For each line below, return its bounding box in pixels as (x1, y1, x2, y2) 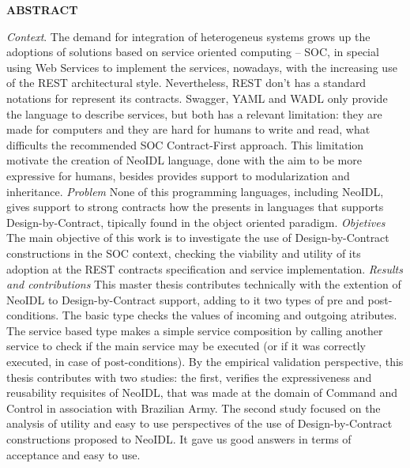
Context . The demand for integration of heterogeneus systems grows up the (6, 28, 371, 44)
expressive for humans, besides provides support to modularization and (6, 167, 350, 183)
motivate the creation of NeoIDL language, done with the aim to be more (6, 152, 362, 168)
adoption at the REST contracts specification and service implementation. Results (6, 260, 403, 277)
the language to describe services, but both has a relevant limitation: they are (6, 105, 382, 122)
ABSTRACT (6, 2, 78, 17)
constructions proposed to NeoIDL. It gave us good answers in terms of (6, 431, 352, 447)
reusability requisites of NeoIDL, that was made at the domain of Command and (6, 384, 398, 401)
